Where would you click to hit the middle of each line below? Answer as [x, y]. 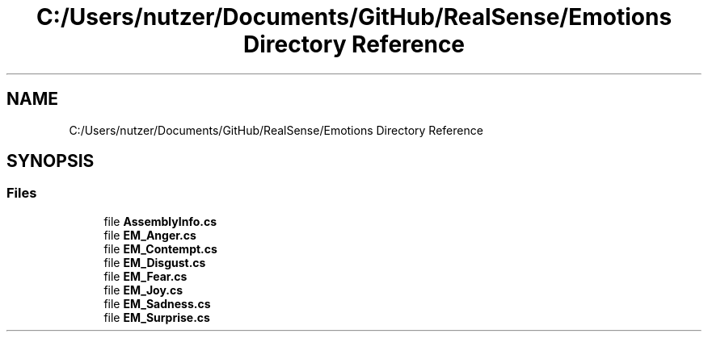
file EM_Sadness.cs [157, 303]
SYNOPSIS [51, 161]
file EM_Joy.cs [143, 290]
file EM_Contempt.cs [160, 248]
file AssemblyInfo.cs [160, 221]
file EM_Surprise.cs [157, 317]
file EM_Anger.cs [150, 235]
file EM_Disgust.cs [155, 262]
